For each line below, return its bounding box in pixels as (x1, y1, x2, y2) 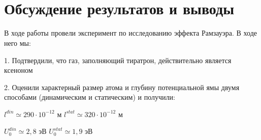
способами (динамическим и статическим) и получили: (4, 92, 175, 102)
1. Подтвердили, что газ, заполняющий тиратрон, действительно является (4, 54, 232, 65)
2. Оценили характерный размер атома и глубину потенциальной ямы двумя (4, 81, 240, 92)
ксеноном (4, 65, 33, 75)
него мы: (4, 37, 31, 48)
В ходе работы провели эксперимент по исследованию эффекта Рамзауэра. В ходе (4, 27, 257, 38)
